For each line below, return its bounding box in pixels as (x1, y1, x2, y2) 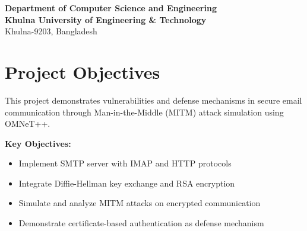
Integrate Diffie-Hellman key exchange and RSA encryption (18, 177, 235, 189)
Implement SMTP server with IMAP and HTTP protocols (18, 157, 232, 169)
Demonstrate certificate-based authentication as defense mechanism (18, 217, 264, 229)
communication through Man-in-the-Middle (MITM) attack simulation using (5, 105, 284, 118)
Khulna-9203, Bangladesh (5, 25, 97, 37)
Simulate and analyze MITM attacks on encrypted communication (18, 197, 261, 209)
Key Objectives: (5, 137, 71, 149)
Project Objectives (5, 59, 160, 84)
